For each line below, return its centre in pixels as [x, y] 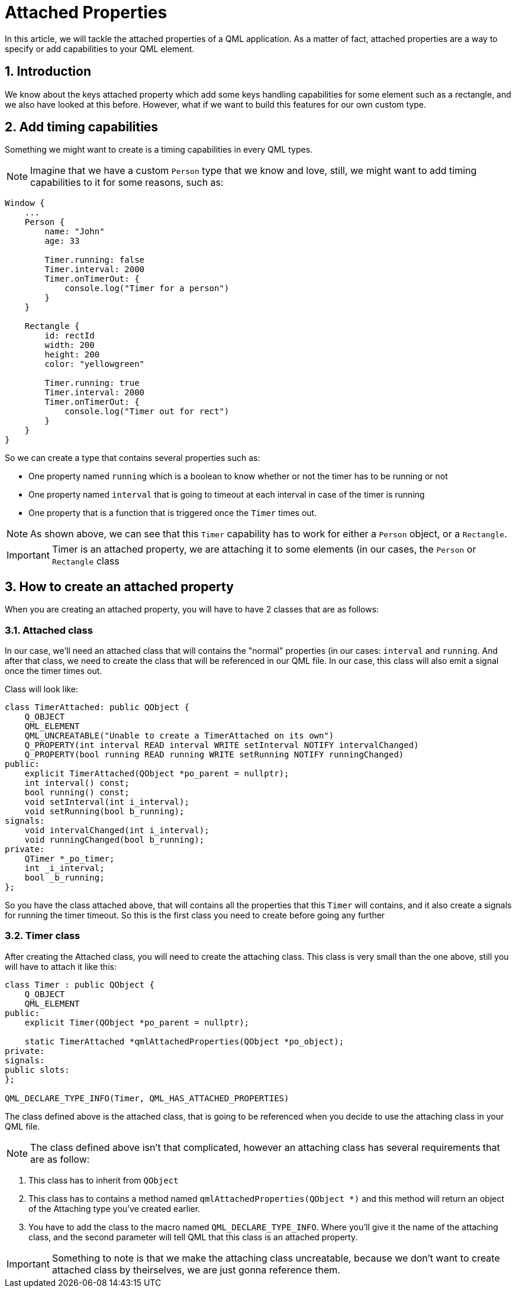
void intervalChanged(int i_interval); [117, 831]
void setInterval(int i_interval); [107, 802]
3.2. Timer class [43, 936]
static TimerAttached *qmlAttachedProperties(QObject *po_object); [184, 1041]
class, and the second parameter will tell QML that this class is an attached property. [193, 1237]
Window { [25, 203]
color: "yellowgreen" [95, 364]
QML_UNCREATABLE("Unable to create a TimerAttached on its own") [179, 736]
